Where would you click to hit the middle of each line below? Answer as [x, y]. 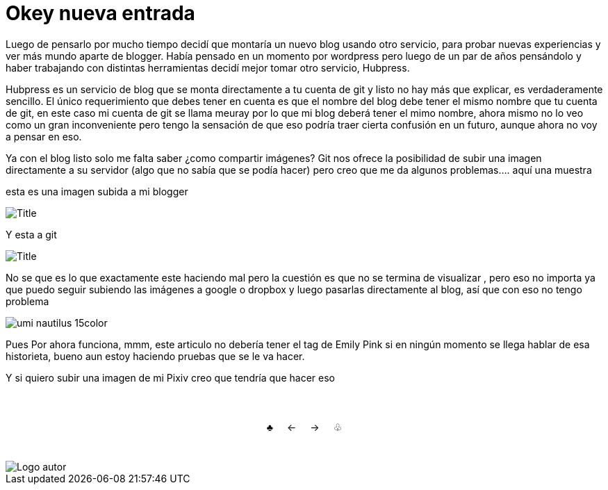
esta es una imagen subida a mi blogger [97, 191]
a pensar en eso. [44, 136]
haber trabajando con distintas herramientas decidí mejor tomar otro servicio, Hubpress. [208, 67]
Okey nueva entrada [100, 13]
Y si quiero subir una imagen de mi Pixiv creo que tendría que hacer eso [170, 377]
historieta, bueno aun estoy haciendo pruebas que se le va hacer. [155, 356]
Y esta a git [31, 234]
